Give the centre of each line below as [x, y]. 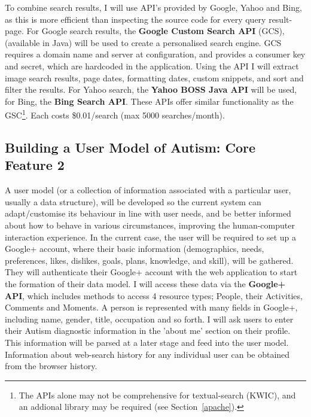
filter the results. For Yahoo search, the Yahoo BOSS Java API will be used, [151, 89]
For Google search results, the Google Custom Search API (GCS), [155, 31]
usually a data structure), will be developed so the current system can [133, 201]
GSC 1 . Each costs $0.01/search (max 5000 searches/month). [115, 114]
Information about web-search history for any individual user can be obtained [147, 354]
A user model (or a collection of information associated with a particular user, [148, 190]
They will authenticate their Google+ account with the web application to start [151, 272]
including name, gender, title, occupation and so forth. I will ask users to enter [149, 319]
